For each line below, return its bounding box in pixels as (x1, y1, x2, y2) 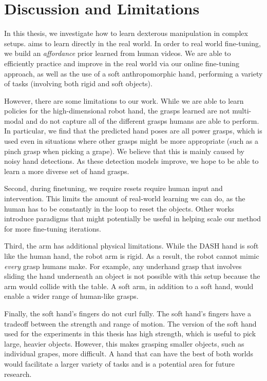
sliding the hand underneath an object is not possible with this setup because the (4, 271, 260, 281)
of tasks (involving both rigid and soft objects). (4, 78, 152, 89)
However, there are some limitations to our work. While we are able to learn (4, 95, 244, 106)
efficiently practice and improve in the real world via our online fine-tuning (4, 58, 239, 68)
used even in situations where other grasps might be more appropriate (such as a (4, 136, 259, 146)
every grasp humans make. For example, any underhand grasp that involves (4, 260, 242, 271)
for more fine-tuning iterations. (4, 223, 101, 234)
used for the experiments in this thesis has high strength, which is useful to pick (4, 328, 256, 339)
